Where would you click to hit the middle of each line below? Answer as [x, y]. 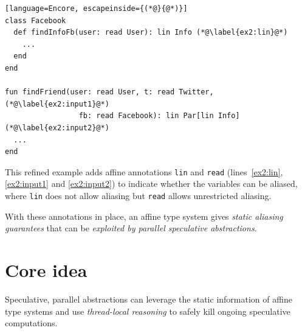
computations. [31, 323]
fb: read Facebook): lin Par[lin [146, 116]
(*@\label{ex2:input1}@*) [57, 104]
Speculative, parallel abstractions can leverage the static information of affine [149, 299]
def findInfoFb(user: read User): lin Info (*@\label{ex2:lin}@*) [151, 33]
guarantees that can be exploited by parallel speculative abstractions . [131, 228]
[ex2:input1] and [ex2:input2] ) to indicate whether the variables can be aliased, [151, 184]
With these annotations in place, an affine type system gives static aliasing [144, 216]
